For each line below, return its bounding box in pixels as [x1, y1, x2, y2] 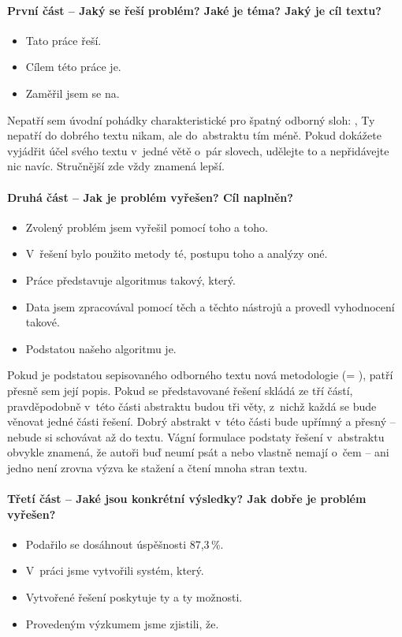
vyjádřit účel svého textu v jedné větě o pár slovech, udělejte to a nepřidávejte [7, 142, 389, 158]
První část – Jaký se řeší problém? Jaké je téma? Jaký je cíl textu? [7, 2, 382, 18]
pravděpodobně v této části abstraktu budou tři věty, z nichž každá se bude [7, 397, 377, 414]
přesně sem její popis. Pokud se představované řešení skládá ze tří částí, [7, 382, 353, 398]
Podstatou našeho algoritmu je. [25, 340, 177, 356]
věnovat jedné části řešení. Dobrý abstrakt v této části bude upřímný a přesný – [7, 413, 396, 430]
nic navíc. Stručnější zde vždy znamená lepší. [7, 158, 225, 174]
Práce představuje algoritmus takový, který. [25, 271, 236, 288]
